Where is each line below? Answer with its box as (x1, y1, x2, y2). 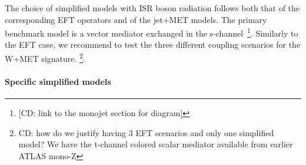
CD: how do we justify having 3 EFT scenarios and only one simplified (18, 126, 274, 138)
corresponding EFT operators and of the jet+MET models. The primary (5, 13, 267, 25)
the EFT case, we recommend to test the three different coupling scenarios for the (5, 38, 301, 51)
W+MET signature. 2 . (5, 51, 85, 64)
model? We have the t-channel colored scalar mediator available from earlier (18, 138, 293, 150)
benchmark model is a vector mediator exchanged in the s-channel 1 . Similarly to (5, 25, 298, 39)
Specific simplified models (5, 75, 111, 87)
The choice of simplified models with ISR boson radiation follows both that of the (5, 2, 300, 14)
